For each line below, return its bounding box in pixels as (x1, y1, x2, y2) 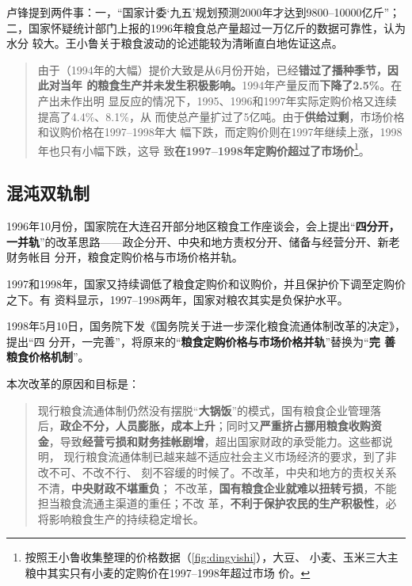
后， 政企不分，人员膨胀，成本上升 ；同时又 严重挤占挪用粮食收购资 (37, 417, 382, 434)
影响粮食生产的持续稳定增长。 (48, 510, 204, 527)
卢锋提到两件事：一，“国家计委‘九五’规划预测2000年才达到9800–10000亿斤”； (6, 4, 400, 20)
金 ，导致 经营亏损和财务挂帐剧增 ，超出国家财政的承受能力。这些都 (37, 432, 382, 449)
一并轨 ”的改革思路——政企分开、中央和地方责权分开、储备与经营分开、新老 (6, 233, 400, 249)
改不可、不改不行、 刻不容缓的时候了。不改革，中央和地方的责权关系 (37, 463, 397, 480)
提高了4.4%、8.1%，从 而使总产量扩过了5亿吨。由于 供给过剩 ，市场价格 (37, 108, 405, 124)
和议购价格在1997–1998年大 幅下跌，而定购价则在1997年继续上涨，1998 (37, 124, 402, 140)
